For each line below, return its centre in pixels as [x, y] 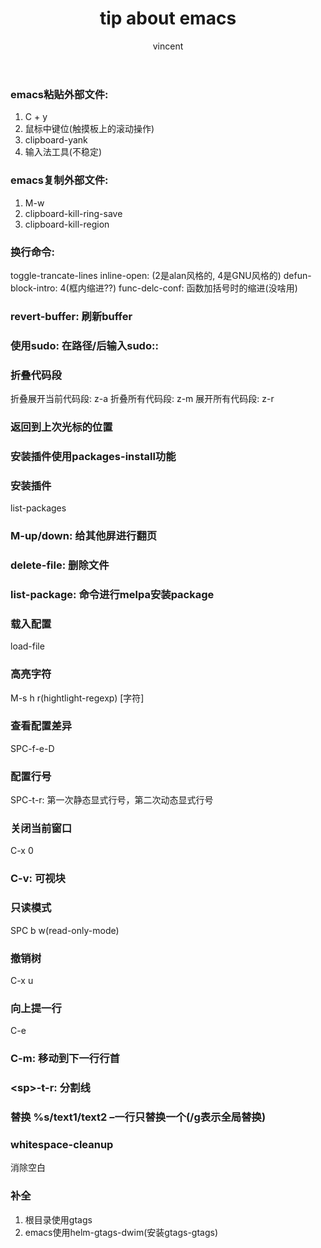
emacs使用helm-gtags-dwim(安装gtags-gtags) [121, 1232]
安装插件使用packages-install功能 [93, 456]
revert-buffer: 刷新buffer [71, 316]
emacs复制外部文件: [59, 180]
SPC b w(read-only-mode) [65, 930]
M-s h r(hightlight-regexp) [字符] [77, 698]
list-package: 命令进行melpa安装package [112, 594]
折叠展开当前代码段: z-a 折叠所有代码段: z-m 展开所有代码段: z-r [142, 399]
